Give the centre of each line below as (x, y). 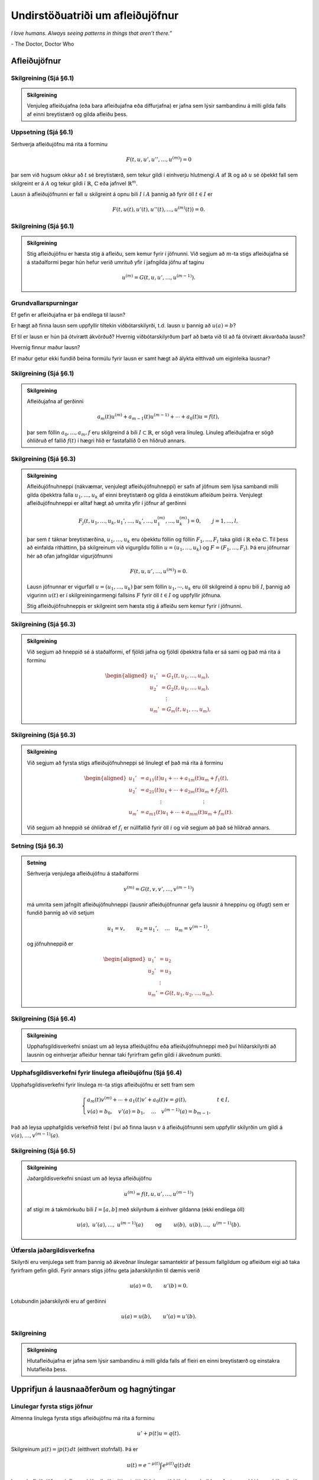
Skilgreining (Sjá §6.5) (43, 1150)
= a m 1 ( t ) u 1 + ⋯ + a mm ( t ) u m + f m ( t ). (187, 813)
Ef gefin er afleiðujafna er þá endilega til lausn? (68, 315)
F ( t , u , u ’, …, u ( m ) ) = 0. (159, 571)
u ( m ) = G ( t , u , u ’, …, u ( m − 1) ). (159, 277)
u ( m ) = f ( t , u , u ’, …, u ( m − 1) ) (159, 1193)
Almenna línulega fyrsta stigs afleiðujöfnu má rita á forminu (83, 1418)
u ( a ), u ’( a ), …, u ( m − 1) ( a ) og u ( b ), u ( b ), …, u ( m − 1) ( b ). (159, 1224)
